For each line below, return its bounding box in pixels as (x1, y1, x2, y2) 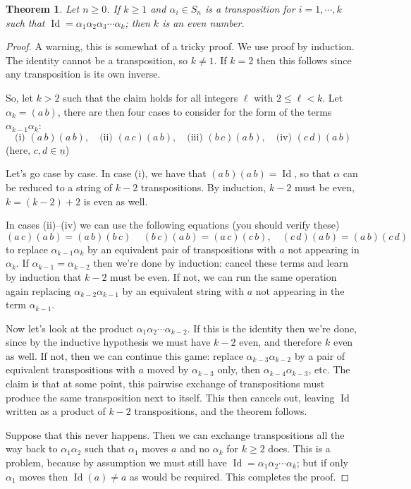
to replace (6, 241, 48, 256)
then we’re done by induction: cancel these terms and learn (93, 255, 348, 270)
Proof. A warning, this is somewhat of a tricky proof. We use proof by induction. (6, 39, 355, 54)
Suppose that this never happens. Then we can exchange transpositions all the (6, 427, 345, 442)
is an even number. (162, 15, 245, 30)
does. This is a (268, 441, 331, 456)
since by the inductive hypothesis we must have (6, 334, 211, 349)
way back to (6, 441, 58, 456)
